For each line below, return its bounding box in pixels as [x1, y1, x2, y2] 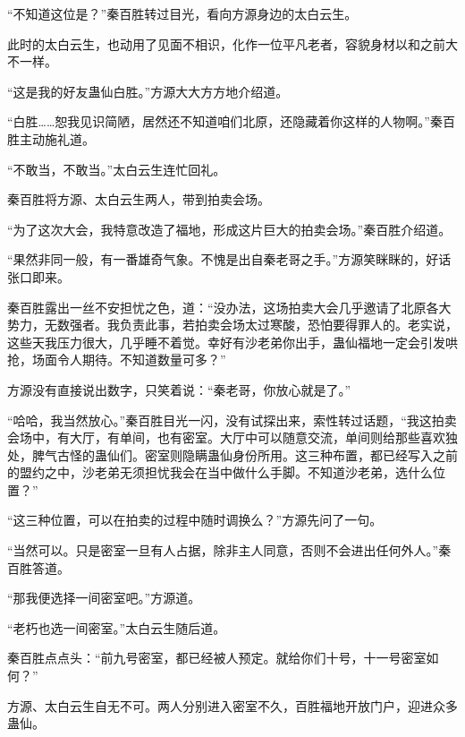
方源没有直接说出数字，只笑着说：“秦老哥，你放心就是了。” [7, 380, 351, 398]
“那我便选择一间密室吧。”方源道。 [7, 588, 201, 607]
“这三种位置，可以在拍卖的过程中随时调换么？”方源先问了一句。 [7, 510, 383, 529]
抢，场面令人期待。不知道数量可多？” [7, 350, 226, 369]
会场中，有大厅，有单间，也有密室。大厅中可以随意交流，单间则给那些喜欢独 [7, 428, 458, 447]
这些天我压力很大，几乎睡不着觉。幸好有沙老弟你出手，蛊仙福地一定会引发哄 [7, 332, 458, 351]
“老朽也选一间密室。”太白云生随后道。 [7, 618, 226, 637]
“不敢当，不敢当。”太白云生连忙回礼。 [7, 159, 226, 178]
